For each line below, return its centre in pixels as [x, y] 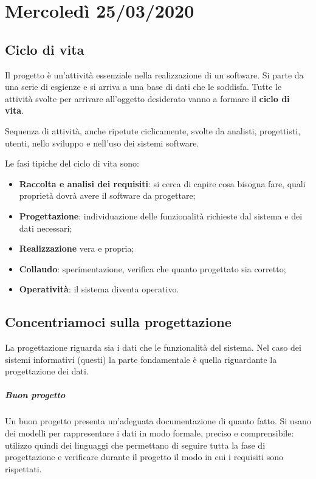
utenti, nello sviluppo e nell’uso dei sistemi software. [102, 143]
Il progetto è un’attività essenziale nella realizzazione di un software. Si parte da [154, 74]
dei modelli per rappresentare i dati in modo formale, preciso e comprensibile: [149, 433]
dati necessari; [46, 228]
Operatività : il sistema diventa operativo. [99, 289]
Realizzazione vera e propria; [77, 248]
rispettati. [23, 468]
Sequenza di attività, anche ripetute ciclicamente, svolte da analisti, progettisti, [153, 130]
